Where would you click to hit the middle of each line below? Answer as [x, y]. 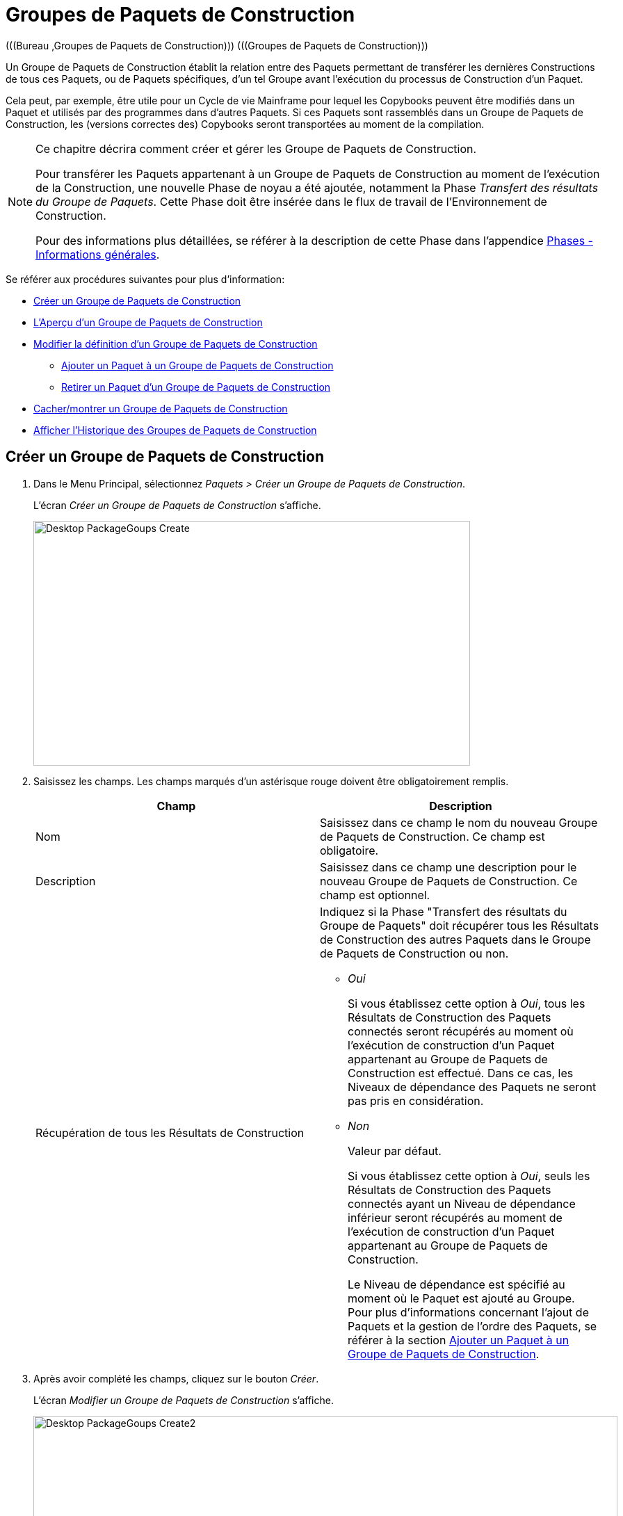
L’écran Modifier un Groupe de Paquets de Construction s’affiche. [184, 1400]
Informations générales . [98, 254]
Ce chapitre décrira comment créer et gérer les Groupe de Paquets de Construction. [256, 148]
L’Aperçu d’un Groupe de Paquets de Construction [148, 322]
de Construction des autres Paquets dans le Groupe [455, 939]
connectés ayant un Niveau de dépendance [462, 1203]
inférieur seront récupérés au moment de [455, 1217]
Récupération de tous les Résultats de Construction [170, 1132]
